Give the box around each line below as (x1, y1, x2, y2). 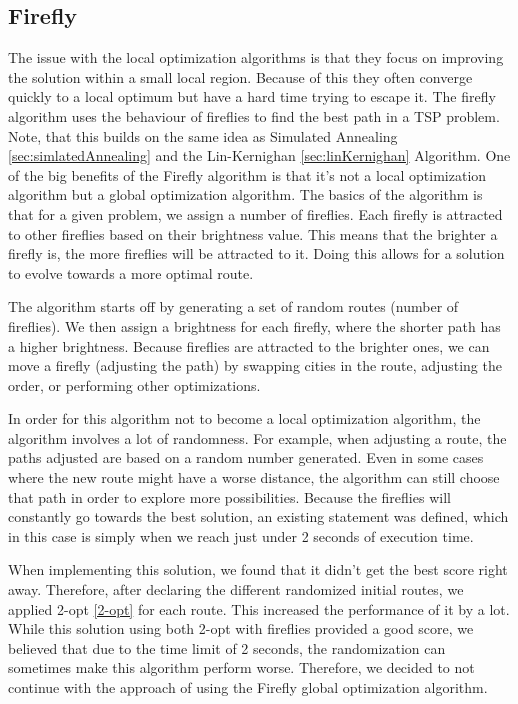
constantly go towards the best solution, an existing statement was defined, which (8, 506, 509, 527)
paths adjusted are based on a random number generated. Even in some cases (8, 447, 484, 468)
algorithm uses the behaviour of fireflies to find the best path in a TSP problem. (8, 105, 500, 126)
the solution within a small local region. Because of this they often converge (8, 66, 473, 87)
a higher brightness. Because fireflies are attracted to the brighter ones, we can (8, 335, 490, 356)
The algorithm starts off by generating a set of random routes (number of (8, 296, 459, 317)
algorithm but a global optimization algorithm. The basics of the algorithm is (8, 184, 483, 205)
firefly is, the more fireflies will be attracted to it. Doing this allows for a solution (8, 243, 505, 264)
